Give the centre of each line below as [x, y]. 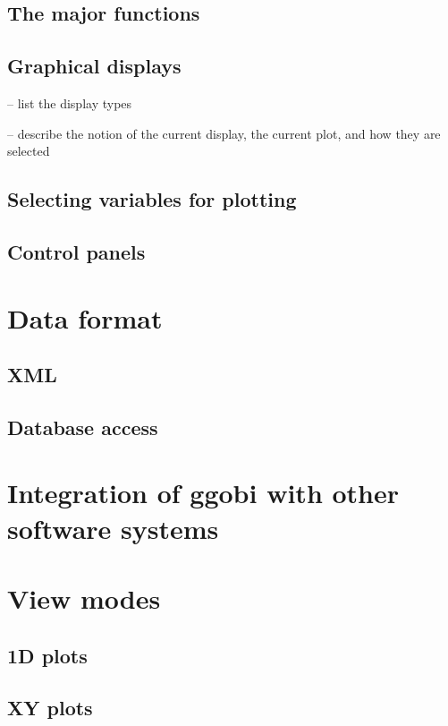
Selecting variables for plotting [152, 199]
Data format [85, 317]
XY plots [50, 708]
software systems [113, 528]
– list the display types [70, 102]
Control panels [76, 251]
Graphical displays [94, 66]
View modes [84, 598]
